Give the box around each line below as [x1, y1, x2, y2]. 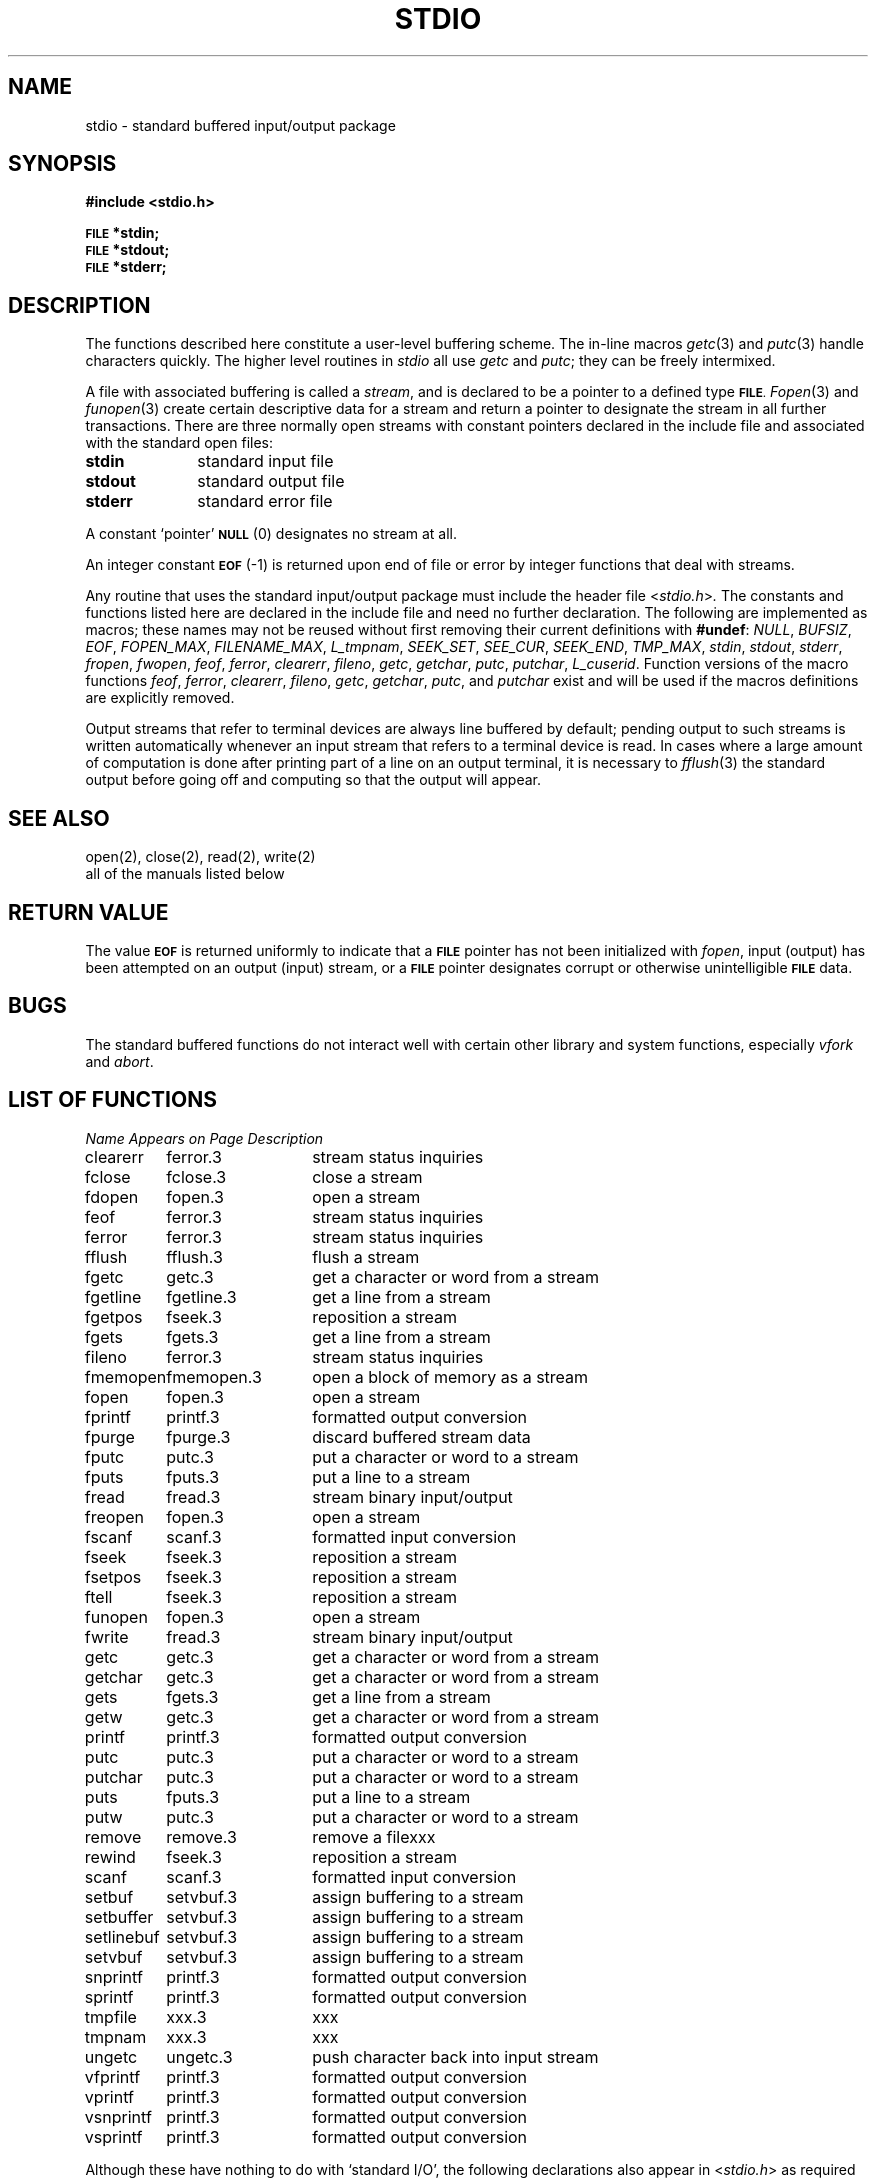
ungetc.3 [166, 2046, 233, 2067]
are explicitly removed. [85, 689, 235, 707]
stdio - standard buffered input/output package [85, 116, 396, 134]
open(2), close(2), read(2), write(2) [85, 848, 316, 866]
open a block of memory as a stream [312, 1366, 589, 1387]
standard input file [197, 451, 334, 472]
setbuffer [84, 1906, 154, 1927]
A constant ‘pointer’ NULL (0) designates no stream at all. [85, 525, 458, 543]
